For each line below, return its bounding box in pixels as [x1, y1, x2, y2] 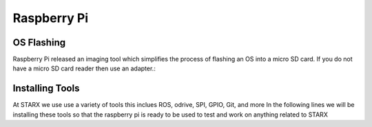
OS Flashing [12, 37, 65, 48]
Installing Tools [12, 83, 80, 95]
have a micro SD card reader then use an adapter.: [12, 64, 156, 72]
